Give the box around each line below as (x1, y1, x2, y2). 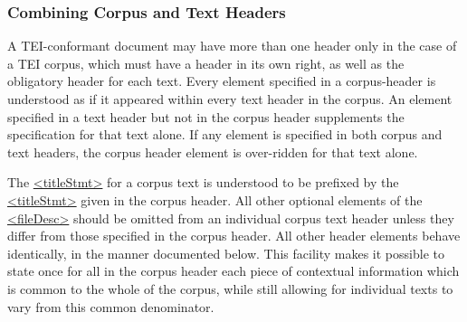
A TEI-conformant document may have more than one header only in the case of (7, 36, 457, 55)
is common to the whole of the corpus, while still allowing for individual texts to (7, 279, 453, 298)
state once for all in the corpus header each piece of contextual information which (7, 261, 460, 280)
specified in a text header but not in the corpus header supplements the (7, 107, 405, 126)
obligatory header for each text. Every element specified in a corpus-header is (7, 71, 436, 90)
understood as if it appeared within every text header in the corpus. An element (7, 90, 453, 108)
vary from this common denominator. (7, 297, 214, 316)
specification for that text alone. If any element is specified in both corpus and (7, 125, 443, 144)
